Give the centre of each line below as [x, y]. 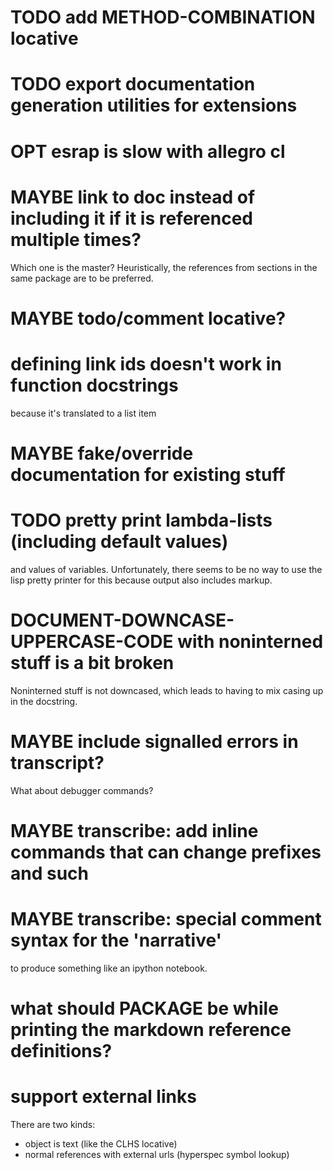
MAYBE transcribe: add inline [134, 830]
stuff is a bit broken [92, 662]
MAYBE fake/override [102, 453]
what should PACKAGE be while [144, 1008]
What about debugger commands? [82, 790]
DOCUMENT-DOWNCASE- [122, 620]
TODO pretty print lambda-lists [141, 520]
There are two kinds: [53, 1124]
